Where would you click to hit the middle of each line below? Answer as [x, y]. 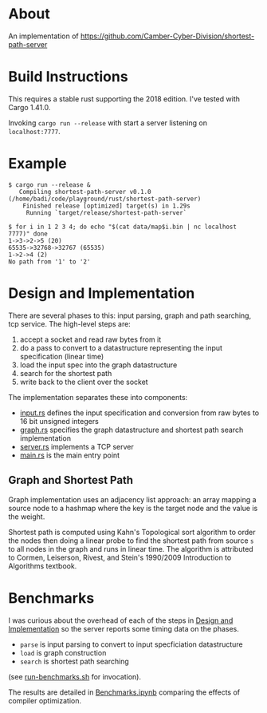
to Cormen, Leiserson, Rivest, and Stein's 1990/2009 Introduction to [120, 557]
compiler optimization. [45, 700]
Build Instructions [69, 77]
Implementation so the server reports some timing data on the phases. [124, 628]
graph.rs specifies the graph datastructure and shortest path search [132, 430]
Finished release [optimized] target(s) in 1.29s [107, 206]
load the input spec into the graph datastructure [98, 365]
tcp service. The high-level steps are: [70, 323]
